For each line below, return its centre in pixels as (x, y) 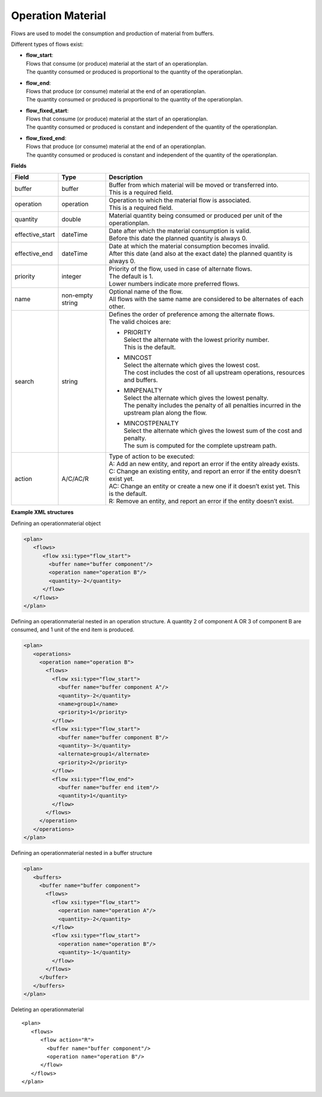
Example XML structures (42, 512)
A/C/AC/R (75, 479)
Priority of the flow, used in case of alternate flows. (181, 269)
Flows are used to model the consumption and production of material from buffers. (113, 33)
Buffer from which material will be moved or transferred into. (193, 185)
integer (72, 276)
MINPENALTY (143, 391)
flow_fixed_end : (46, 138)
